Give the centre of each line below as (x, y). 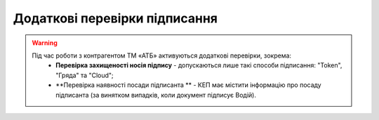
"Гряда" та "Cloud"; (85, 75)
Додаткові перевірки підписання (115, 18)
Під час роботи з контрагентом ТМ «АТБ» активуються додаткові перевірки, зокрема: (161, 55)
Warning (45, 43)
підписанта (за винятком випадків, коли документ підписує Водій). (156, 95)
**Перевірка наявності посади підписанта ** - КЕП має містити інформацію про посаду (189, 85)
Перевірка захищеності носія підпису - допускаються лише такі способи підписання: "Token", (199, 65)
